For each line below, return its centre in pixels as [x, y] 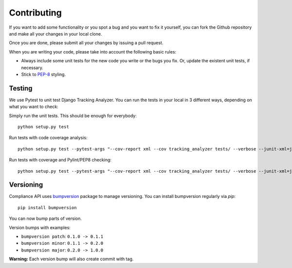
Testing [21, 88]
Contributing [35, 13]
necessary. [32, 68]
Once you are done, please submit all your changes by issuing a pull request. [86, 43]
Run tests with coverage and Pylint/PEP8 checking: [60, 160]
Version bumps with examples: [40, 227]
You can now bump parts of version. [46, 218]
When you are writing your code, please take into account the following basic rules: [93, 52]
